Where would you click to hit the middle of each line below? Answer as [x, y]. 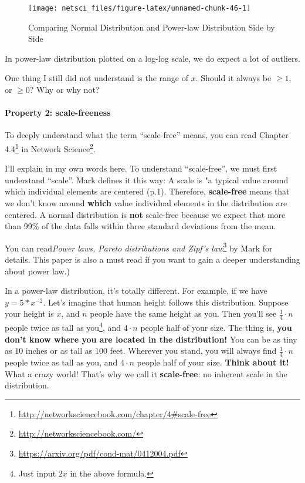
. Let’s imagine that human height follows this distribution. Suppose [166, 302]
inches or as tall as [59, 350]
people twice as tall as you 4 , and [63, 326]
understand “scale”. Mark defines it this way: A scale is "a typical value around [147, 180]
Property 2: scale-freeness [58, 113]
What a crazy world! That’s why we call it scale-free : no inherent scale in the [146, 373]
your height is [29, 313]
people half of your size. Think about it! [213, 362]
